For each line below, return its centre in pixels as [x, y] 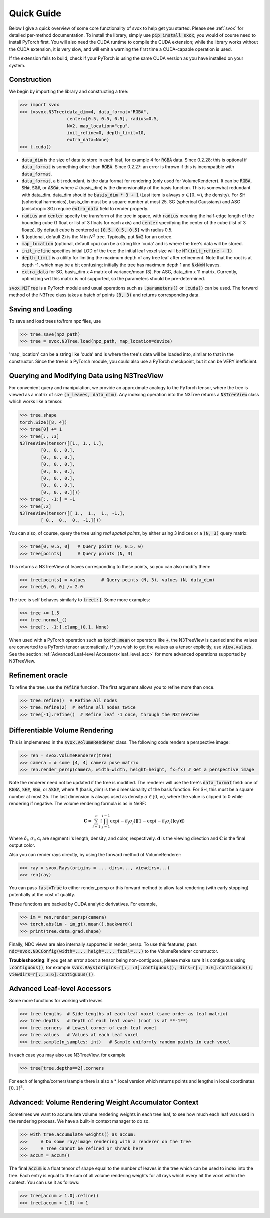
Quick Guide [35, 13]
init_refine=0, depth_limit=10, [107, 132]
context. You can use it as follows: [44, 1183]
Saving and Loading [41, 309]
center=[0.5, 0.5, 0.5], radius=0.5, [113, 119]
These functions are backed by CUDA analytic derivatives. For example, [83, 904]
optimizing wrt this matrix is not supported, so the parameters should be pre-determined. [114, 279]
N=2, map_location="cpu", [99, 126]
